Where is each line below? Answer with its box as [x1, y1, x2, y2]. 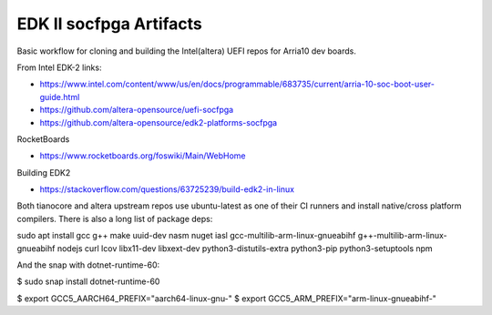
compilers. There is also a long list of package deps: [16, 213, 213, 224]
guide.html [39, 91, 80, 102]
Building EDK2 [16, 167, 71, 178]
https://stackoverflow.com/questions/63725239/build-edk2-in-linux [39, 184, 295, 195]
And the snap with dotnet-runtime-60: [16, 259, 160, 270]
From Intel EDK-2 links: [16, 62, 102, 73]
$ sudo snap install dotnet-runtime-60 [16, 276, 160, 287]
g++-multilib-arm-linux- [357, 230, 448, 241]
